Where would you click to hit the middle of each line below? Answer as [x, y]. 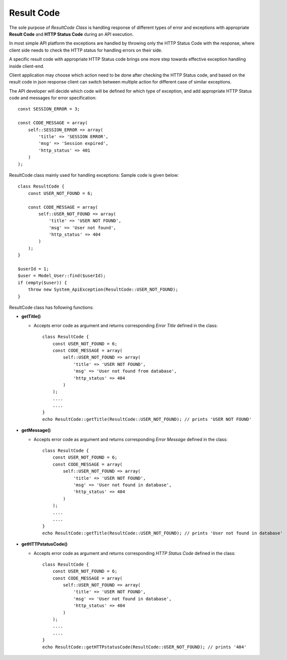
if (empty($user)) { [42, 283]
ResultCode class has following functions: [52, 307]
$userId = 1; [33, 269]
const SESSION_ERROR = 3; [49, 109]
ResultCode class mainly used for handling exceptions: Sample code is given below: [94, 175]
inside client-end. [27, 66]
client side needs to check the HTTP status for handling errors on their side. [86, 50]
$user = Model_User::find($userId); [62, 276]
